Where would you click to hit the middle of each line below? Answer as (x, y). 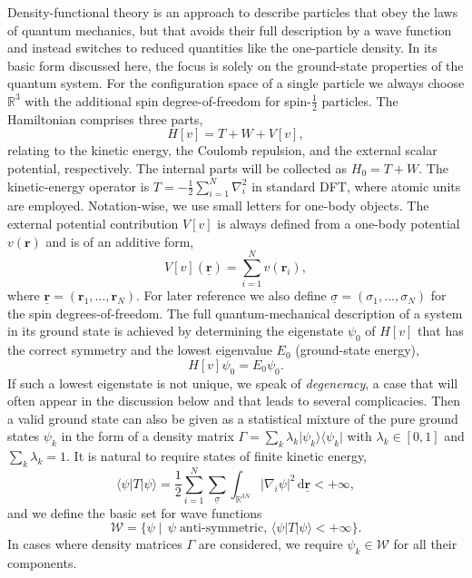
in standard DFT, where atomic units (356, 186)
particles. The (360, 100)
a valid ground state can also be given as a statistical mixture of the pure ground (233, 418)
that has (441, 331)
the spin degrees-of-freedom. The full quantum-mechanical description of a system (235, 313)
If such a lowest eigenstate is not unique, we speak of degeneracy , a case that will (233, 382)
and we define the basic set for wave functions (135, 512)
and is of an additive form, (120, 241)
